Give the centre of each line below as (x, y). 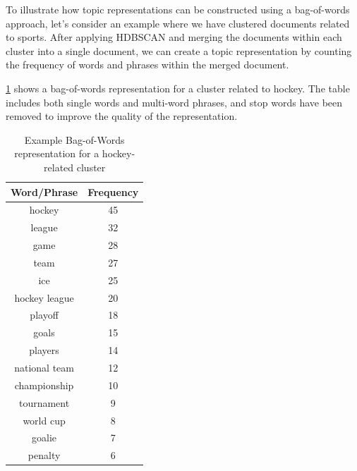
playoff (44, 315)
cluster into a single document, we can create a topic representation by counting (179, 50)
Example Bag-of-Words (74, 139)
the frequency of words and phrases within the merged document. (147, 65)
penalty (44, 455)
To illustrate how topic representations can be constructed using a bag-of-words (178, 9)
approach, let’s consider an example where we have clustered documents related (178, 23)
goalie (44, 438)
